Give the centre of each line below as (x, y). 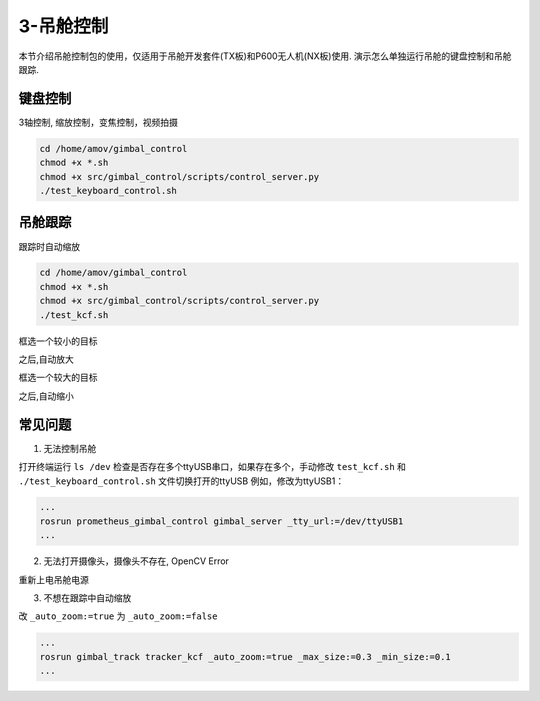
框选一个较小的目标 (58, 341)
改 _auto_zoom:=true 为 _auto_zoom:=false (118, 616)
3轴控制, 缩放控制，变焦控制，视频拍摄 (98, 122)
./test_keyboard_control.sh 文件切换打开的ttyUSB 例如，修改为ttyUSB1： (181, 481)
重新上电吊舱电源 (53, 579)
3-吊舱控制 (63, 26)
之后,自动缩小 (46, 396)
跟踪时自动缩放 (49, 246)
